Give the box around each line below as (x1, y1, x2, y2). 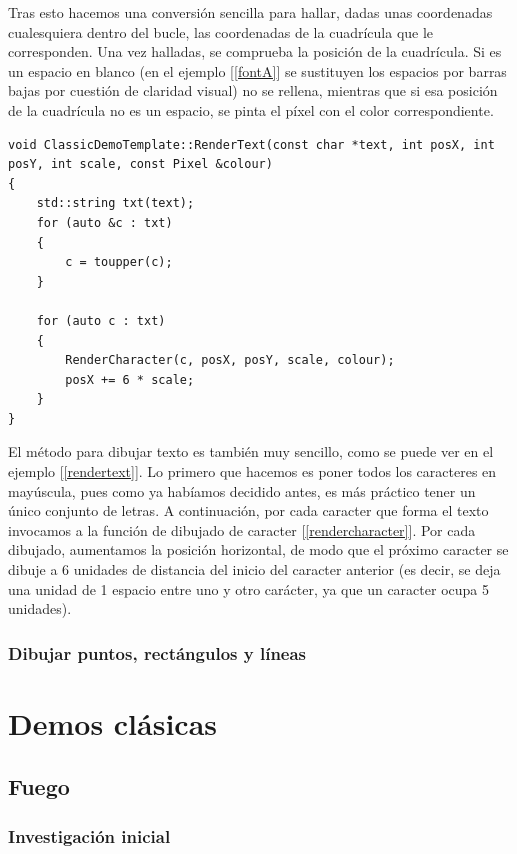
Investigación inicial (8, 823, 171, 848)
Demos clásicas (8, 702, 218, 743)
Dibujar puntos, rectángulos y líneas (8, 640, 307, 665)
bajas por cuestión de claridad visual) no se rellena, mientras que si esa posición (8, 80, 498, 101)
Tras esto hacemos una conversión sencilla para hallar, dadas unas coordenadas (8, 2, 493, 22)
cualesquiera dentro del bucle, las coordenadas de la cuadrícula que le (8, 21, 434, 42)
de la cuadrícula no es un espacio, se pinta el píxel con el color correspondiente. (8, 99, 494, 120)
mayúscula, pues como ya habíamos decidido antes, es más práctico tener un (8, 480, 476, 501)
